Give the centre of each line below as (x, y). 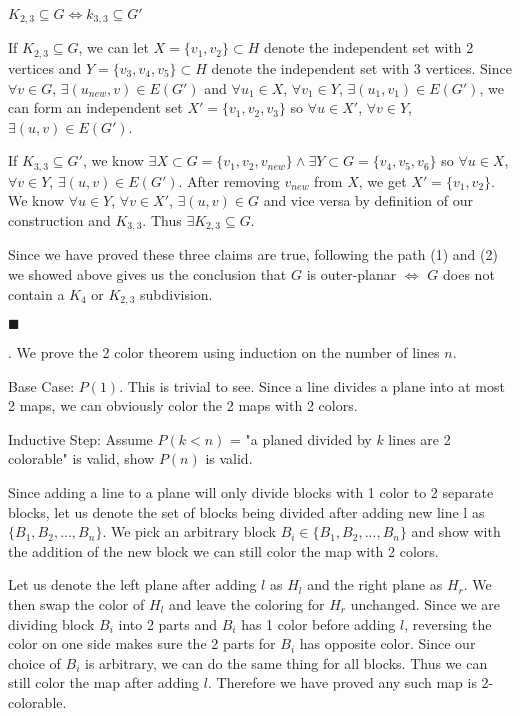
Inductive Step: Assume (80, 438)
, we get (382, 180)
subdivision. (176, 293)
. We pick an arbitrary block (189, 531)
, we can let (113, 47)
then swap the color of (76, 603)
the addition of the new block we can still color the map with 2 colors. (223, 550)
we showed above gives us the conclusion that (147, 273)
